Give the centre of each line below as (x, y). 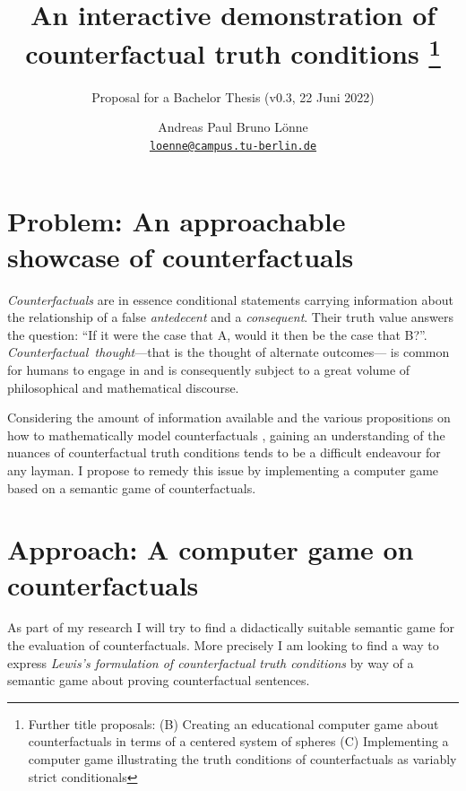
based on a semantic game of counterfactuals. (132, 487)
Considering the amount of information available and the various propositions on (229, 417)
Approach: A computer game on (211, 549)
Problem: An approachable (177, 221)
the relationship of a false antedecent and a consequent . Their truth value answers (231, 317)
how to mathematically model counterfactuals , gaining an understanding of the (226, 435)
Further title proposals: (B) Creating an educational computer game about (233, 723)
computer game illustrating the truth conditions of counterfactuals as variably (242, 759)
